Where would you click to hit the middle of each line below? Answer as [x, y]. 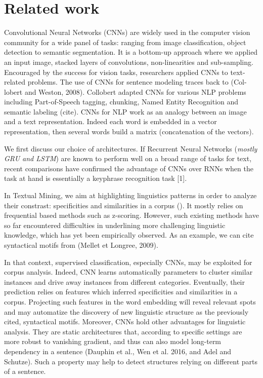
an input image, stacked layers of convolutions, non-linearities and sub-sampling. [129, 62]
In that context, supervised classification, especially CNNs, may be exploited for [128, 262]
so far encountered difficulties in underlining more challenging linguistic [115, 225]
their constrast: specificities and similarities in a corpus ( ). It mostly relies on [124, 205]
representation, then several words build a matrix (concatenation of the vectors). [129, 131]
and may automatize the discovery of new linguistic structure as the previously [126, 311]
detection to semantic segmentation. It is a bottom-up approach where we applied [131, 52]
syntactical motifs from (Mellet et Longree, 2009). [81, 245]
